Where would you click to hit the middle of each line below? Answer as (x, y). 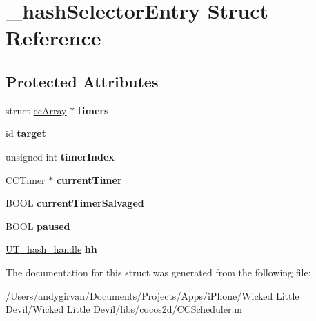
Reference (53, 38)
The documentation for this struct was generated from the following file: (158, 272)
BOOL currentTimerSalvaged (75, 203)
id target (26, 133)
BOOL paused (38, 226)
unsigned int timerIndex (60, 156)
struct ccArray (36, 110)
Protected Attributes (82, 81)
